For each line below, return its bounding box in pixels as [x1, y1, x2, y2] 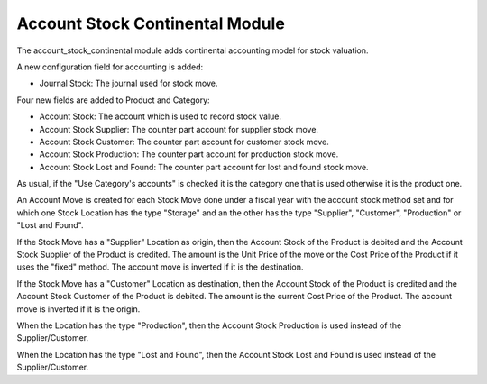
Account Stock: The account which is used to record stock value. [39, 111, 282, 122]
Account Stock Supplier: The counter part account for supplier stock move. [39, 123, 319, 134]
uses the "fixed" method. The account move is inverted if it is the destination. [16, 261, 304, 272]
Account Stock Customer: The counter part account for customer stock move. [39, 136, 329, 147]
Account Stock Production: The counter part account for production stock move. [39, 149, 339, 160]
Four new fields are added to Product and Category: [16, 95, 211, 105]
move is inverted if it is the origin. [16, 303, 141, 315]
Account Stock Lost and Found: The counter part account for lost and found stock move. [39, 161, 369, 172]
